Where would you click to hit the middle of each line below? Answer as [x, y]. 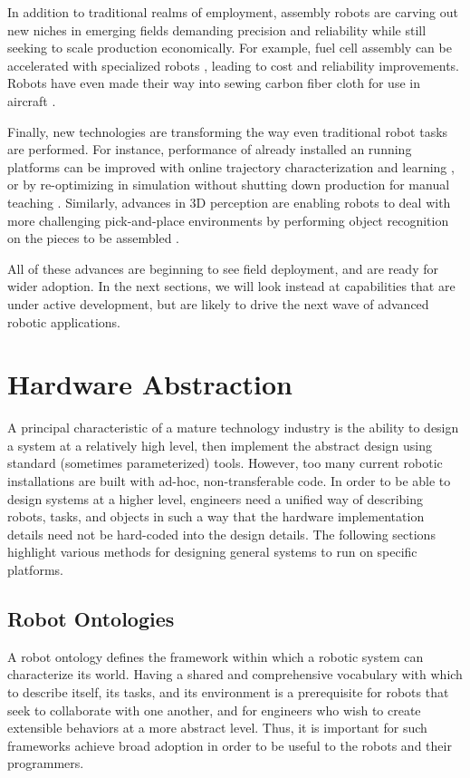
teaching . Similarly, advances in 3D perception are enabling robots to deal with [229, 202]
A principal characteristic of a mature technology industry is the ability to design [233, 428]
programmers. [46, 763]
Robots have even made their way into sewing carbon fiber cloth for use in [214, 83]
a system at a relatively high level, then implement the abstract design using [220, 445]
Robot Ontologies [91, 618]
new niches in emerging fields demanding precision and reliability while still [217, 29]
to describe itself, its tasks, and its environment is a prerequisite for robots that [228, 691]
